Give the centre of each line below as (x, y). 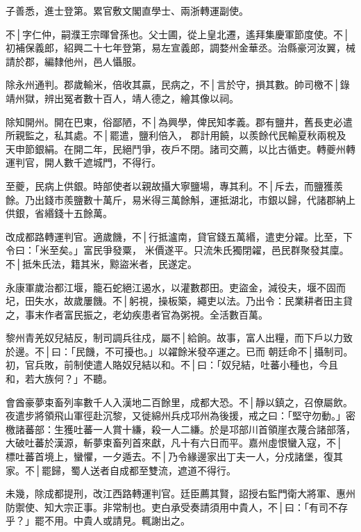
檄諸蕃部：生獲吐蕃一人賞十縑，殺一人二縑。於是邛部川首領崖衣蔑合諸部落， (180, 429)
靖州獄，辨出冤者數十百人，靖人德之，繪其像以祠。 (122, 98)
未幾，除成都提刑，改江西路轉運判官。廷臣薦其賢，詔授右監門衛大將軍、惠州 (180, 493)
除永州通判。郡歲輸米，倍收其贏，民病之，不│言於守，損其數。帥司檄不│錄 (178, 84)
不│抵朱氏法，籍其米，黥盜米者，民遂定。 (101, 263)
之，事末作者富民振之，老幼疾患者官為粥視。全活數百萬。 (137, 314)
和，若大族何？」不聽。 (59, 379)
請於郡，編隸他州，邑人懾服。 (74, 61)
